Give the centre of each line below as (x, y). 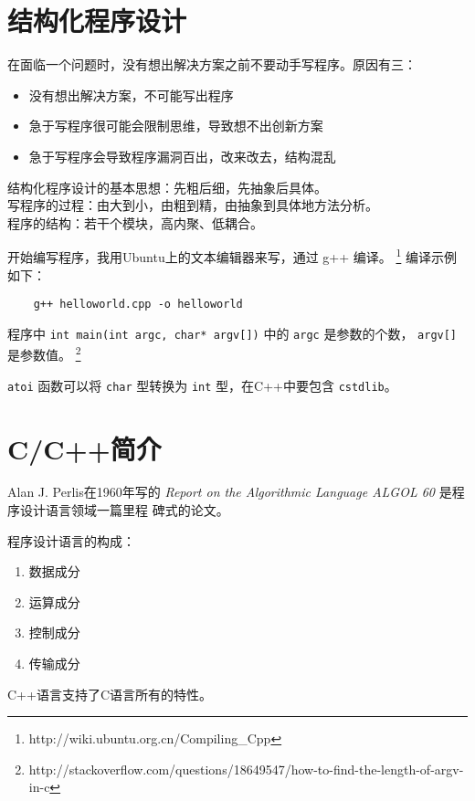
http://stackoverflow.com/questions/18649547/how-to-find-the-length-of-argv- (246, 769)
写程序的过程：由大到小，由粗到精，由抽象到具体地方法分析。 (193, 205)
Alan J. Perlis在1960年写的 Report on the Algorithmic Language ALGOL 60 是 (230, 492)
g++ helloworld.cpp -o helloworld (138, 305)
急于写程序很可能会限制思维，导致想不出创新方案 (176, 126)
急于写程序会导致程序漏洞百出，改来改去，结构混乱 (182, 156)
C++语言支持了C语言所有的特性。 (110, 694)
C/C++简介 (84, 448)
